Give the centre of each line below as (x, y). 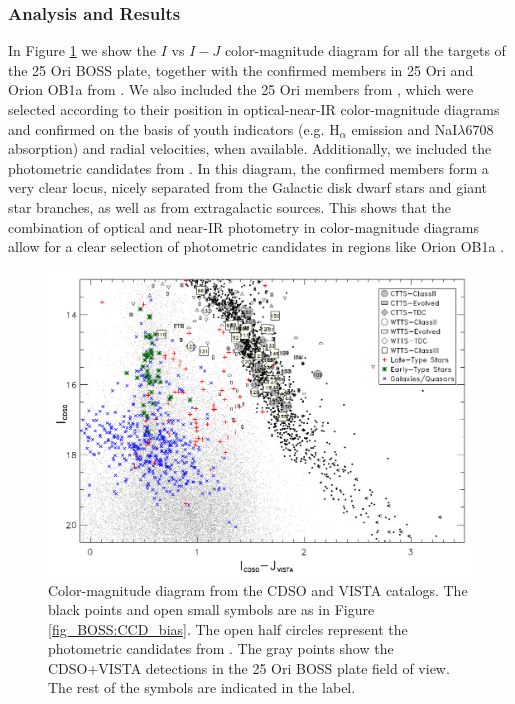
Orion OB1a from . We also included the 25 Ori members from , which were (241, 89)
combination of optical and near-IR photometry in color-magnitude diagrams (244, 226)
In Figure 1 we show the (82, 50)
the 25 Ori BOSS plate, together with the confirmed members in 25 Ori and (241, 69)
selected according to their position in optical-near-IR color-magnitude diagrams (254, 109)
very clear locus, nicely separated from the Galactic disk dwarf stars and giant (248, 187)
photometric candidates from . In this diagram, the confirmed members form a (248, 167)
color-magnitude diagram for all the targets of (365, 50)
